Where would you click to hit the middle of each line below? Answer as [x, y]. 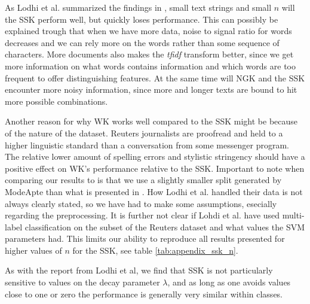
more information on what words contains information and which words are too [150, 66]
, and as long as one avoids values [229, 282]
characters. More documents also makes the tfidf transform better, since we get [149, 54]
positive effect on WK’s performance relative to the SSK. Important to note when [155, 168]
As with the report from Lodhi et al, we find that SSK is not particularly [139, 270]
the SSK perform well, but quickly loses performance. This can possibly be [142, 19]
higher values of [33, 250]
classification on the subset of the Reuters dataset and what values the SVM [165, 227]
